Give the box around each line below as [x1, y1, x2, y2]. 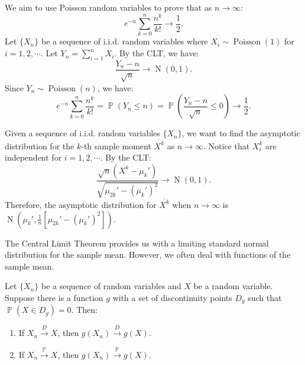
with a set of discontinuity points [112, 291, 232, 303]
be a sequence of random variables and [41, 280, 181, 292]
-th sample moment [81, 139, 151, 152]
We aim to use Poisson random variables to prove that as [5, 1, 212, 13]
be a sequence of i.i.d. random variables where [41, 35, 208, 47]
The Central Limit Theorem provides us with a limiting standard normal [5, 236, 269, 249]
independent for [5, 151, 62, 164]
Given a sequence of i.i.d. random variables [5, 127, 160, 139]
